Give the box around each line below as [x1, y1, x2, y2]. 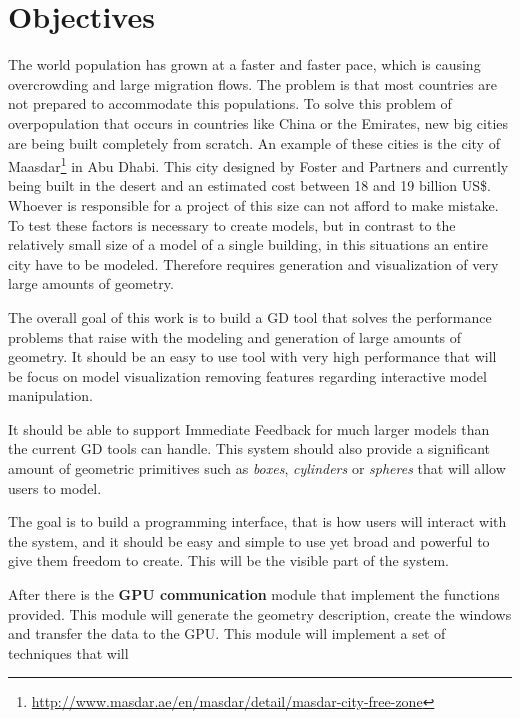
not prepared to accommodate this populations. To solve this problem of [8, 93, 452, 114]
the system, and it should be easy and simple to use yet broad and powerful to [8, 530, 490, 551]
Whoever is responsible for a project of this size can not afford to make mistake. [8, 194, 499, 215]
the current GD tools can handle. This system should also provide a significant [8, 438, 491, 459]
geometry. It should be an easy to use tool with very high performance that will [8, 346, 497, 367]
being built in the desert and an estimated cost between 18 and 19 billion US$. [8, 175, 491, 196]
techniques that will [8, 642, 129, 663]
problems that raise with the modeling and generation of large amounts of [8, 326, 462, 347]
